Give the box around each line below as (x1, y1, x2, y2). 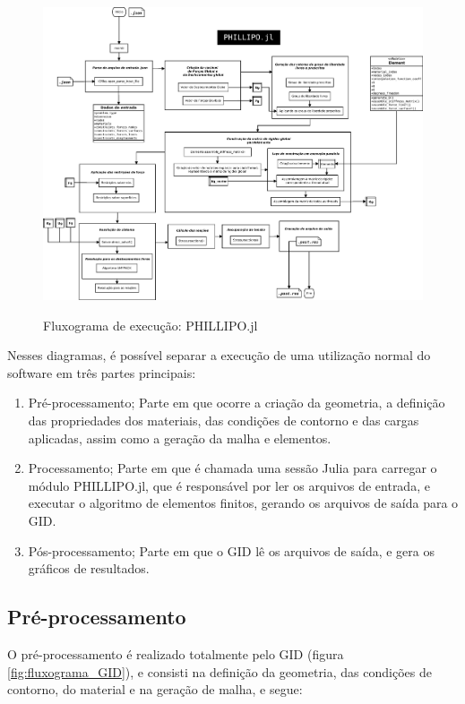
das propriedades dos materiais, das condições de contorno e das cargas (28, 410, 419, 429)
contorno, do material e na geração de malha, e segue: (7, 680, 303, 699)
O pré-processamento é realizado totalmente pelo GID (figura (7, 644, 344, 663)
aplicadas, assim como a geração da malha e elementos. (28, 428, 332, 447)
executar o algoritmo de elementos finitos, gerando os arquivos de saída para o (28, 494, 459, 512)
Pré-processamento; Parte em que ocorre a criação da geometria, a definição (28, 393, 445, 412)
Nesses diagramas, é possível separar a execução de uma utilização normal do (7, 346, 431, 365)
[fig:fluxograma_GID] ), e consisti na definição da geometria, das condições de (7, 662, 432, 681)
